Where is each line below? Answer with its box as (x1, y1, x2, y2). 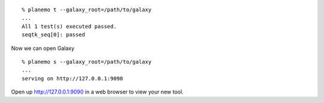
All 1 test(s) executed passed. (22, 23, 117, 30)
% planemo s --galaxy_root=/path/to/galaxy (22, 58, 152, 65)
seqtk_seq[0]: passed (22, 32, 85, 38)
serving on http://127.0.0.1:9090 (22, 75, 123, 82)
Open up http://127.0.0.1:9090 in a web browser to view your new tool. (11, 88, 184, 95)
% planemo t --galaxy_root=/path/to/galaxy (22, 7, 152, 13)
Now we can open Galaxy (11, 45, 74, 52)
